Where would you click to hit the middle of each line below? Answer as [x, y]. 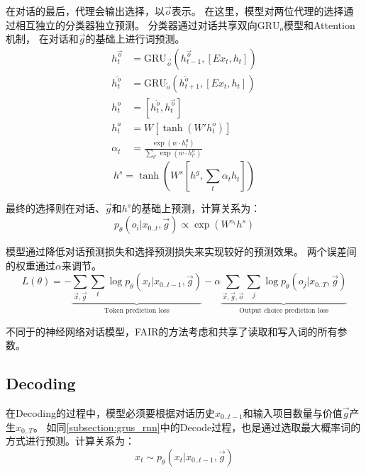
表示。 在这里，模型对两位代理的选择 [257, 11]
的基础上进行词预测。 [135, 39]
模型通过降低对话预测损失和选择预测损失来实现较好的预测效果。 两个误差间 [181, 251]
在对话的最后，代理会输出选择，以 [85, 11]
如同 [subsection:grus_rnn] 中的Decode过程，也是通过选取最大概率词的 [204, 427]
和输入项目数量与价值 [293, 412]
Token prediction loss [137, 311]
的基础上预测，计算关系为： [196, 208]
